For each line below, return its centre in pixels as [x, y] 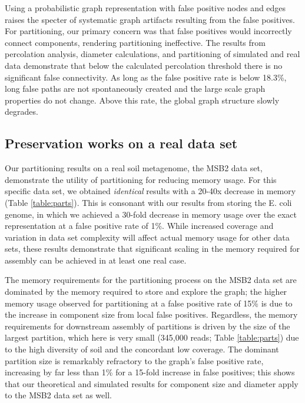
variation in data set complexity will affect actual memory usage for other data [147, 237]
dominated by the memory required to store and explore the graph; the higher [146, 292]
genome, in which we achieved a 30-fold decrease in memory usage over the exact [151, 214]
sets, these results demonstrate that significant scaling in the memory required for [152, 249]
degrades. [21, 111]
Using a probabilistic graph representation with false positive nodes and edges [145, 8]
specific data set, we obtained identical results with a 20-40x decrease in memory [150, 191]
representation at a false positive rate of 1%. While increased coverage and [139, 226]
